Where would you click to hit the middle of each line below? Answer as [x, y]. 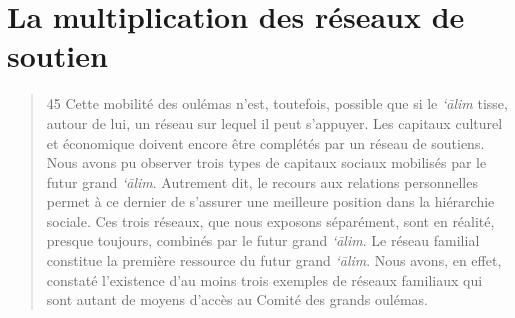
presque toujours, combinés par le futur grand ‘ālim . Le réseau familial [263, 240]
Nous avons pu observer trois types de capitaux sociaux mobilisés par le [266, 162]
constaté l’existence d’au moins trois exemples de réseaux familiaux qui [264, 279]
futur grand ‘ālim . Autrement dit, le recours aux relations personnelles [262, 181]
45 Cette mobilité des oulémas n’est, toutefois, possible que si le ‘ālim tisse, [277, 103]
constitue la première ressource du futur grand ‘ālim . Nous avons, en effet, [274, 260]
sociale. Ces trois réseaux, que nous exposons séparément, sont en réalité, [270, 220]
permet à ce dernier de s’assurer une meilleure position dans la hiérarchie [270, 201]
